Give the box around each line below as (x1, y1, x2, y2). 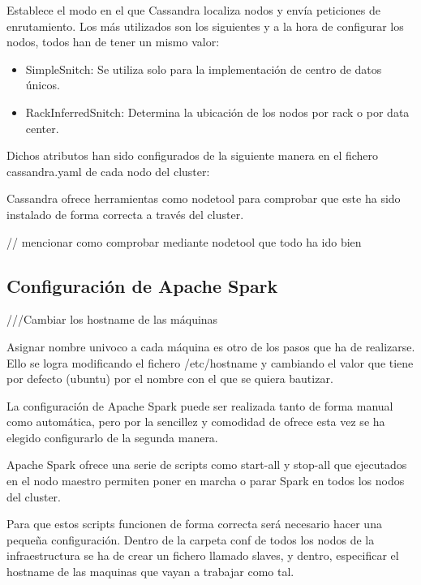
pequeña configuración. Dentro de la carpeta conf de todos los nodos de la (6, 531, 375, 548)
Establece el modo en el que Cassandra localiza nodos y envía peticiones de (6, 2, 381, 18)
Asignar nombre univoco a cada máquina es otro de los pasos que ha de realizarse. (6, 338, 415, 355)
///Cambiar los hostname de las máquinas (6, 311, 218, 328)
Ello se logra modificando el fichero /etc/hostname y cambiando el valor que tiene (6, 354, 414, 371)
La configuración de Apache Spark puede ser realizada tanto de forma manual (6, 397, 393, 414)
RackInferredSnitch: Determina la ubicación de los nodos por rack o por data (25, 103, 410, 120)
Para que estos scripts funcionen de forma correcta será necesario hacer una (6, 515, 382, 532)
